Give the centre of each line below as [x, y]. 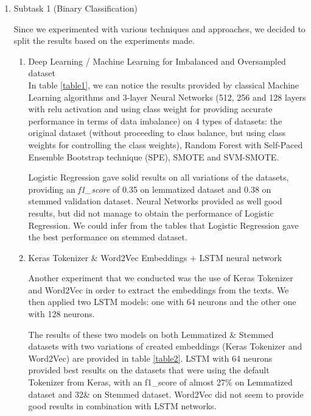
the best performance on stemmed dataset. [108, 237]
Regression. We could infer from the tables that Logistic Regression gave [163, 225]
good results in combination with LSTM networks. [122, 406]
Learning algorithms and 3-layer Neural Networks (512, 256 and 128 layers [167, 97]
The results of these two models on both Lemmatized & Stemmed [151, 334]
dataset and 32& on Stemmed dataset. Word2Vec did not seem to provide [166, 394]
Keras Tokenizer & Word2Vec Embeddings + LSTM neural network [155, 257]
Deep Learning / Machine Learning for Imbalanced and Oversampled [157, 61]
